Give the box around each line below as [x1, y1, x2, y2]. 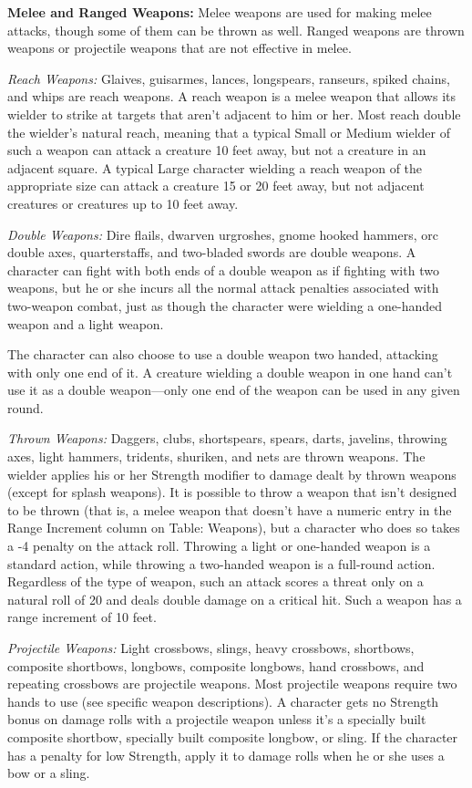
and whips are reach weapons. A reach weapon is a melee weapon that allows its [7, 87, 456, 106]
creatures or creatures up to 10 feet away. [7, 193, 239, 213]
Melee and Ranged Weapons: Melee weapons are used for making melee [7, 3, 432, 21]
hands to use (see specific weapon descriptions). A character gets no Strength [7, 691, 439, 710]
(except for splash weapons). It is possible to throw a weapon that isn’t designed [7, 482, 457, 502]
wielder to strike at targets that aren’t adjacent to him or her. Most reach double [7, 104, 461, 123]
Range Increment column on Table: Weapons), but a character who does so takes [7, 518, 460, 537]
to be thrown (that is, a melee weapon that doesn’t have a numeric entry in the [7, 500, 452, 519]
